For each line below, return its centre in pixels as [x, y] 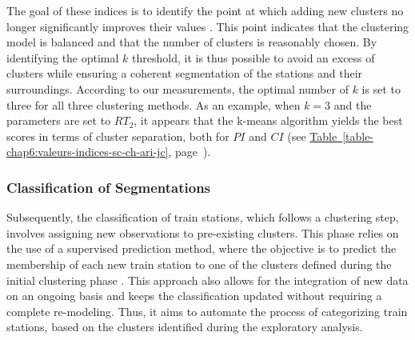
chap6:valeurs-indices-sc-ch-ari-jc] [88, 152]
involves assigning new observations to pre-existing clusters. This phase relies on [203, 232]
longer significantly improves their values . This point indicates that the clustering [208, 26]
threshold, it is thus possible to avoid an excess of [253, 57]
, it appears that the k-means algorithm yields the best [268, 120]
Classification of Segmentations [109, 187]
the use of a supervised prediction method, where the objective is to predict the [202, 248]
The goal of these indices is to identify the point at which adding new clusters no [205, 10]
